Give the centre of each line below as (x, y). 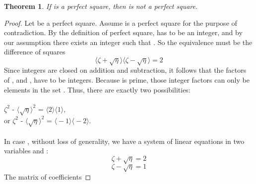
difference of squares (35, 52)
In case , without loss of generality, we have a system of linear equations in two (124, 141)
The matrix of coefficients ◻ (48, 176)
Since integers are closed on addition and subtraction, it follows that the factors (125, 70)
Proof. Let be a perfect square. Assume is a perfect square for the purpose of (121, 23)
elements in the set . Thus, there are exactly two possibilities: (97, 89)
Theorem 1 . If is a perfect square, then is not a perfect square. (101, 6)
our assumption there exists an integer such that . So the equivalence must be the (128, 42)
